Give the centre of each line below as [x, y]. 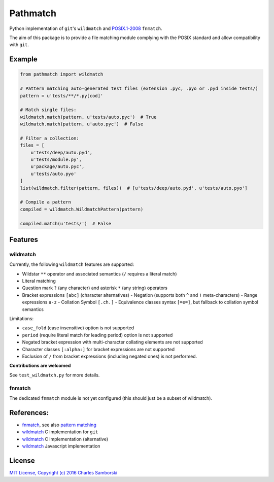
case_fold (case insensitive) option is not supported [78, 328]
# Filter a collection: [50, 138]
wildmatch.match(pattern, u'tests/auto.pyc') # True [88, 117]
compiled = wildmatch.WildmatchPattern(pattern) [82, 209]
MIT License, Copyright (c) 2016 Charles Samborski [63, 472]
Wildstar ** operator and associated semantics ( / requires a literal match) [99, 273]
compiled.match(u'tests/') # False [66, 223]
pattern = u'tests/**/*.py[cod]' [62, 96]
